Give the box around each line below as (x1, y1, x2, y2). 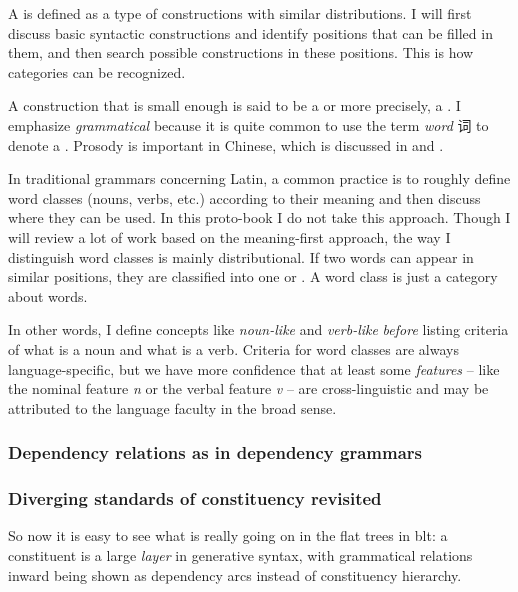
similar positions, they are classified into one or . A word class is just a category (8, 266, 498, 287)
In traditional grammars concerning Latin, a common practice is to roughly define (8, 168, 511, 189)
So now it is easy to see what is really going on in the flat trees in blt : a (8, 525, 448, 546)
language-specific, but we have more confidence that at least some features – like (8, 358, 500, 379)
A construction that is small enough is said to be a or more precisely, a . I (8, 95, 461, 116)
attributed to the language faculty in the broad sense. (8, 397, 337, 418)
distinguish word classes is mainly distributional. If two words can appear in (8, 246, 474, 267)
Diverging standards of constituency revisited (8, 486, 382, 511)
